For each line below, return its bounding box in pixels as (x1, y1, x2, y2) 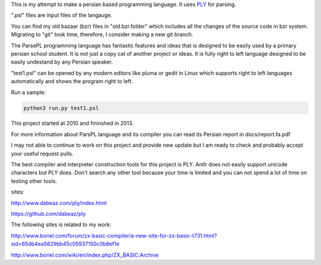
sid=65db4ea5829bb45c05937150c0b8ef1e (11, 241, 120, 248)
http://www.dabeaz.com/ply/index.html (11, 199, 107, 206)
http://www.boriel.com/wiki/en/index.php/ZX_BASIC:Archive (11, 251, 159, 258)
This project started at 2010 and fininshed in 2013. (11, 119, 134, 127)
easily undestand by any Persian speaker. (11, 58, 113, 65)
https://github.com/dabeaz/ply (11, 210, 86, 217)
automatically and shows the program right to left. (11, 78, 133, 85)
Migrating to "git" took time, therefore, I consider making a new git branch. (11, 31, 193, 38)
